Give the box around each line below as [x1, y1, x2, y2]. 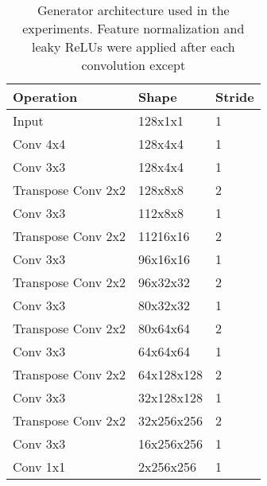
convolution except [81, 56, 186, 74]
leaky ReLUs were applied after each [31, 37, 235, 56]
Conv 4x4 [13, 134, 66, 153]
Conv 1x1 [13, 457, 66, 476]
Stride [215, 87, 254, 106]
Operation [13, 87, 78, 106]
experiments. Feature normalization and [22, 19, 245, 37]
